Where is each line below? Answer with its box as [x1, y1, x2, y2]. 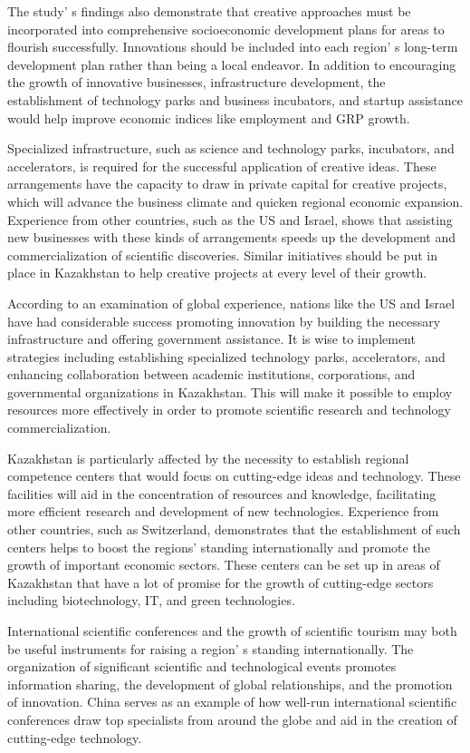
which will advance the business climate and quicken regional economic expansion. [7, 191, 464, 210]
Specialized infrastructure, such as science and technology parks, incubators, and [7, 139, 455, 158]
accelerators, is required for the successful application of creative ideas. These [7, 156, 436, 175]
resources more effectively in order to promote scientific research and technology [7, 400, 451, 419]
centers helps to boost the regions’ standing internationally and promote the [7, 537, 430, 556]
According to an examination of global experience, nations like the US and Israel [7, 293, 456, 312]
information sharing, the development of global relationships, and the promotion [7, 674, 453, 693]
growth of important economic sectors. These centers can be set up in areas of [7, 555, 440, 574]
